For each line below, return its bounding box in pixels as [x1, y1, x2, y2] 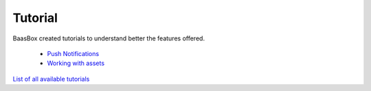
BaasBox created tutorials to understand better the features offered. [12, 34, 205, 42]
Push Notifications [47, 49, 100, 57]
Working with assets [47, 59, 105, 68]
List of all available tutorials [12, 75, 90, 83]
